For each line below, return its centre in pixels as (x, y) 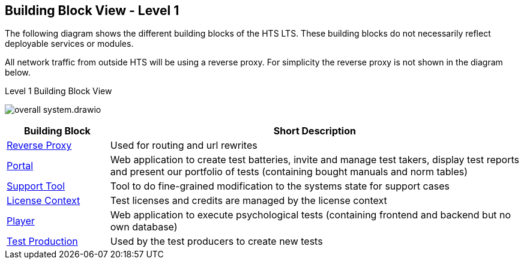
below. (18, 73)
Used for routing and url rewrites (184, 145)
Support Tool (36, 186)
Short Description (315, 131)
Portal (20, 166)
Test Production (42, 241)
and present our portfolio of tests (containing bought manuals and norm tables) (289, 172)
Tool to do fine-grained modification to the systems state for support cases (280, 186)
